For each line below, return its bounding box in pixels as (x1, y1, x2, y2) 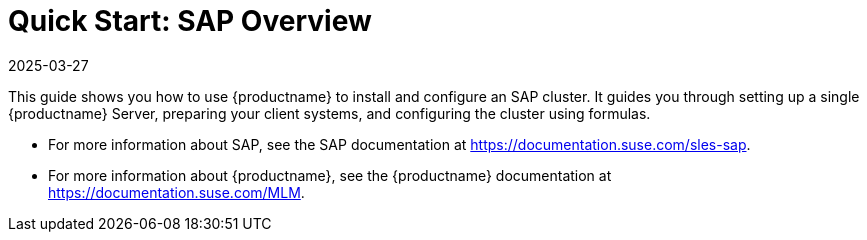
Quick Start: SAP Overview (8, 4, 372, 38)
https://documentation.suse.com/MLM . (48, 183, 305, 201)
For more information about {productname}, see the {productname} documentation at (48, 166, 612, 184)
